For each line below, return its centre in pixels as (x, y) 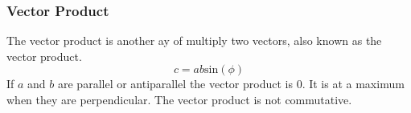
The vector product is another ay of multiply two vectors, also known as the (194, 40)
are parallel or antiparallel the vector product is (175, 84)
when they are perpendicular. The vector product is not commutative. (179, 99)
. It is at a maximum (353, 84)
